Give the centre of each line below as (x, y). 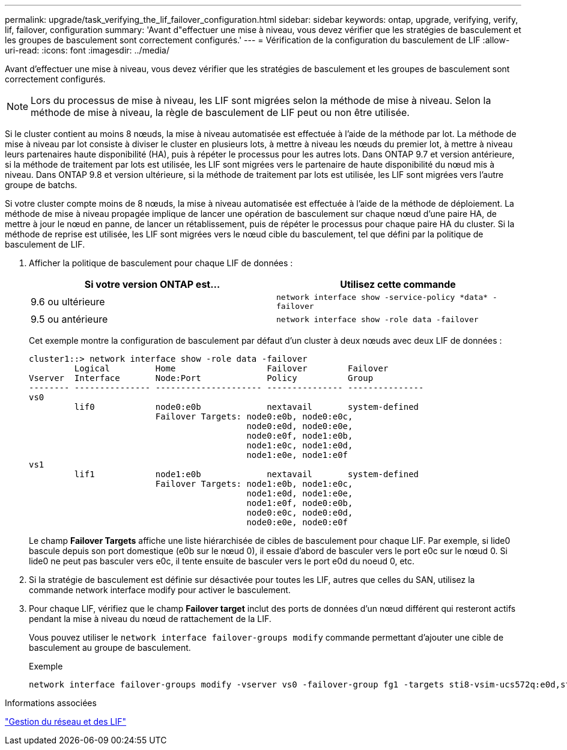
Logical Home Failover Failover (231, 368)
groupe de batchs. (41, 185)
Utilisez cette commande (398, 284)
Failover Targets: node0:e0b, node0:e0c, (254, 416)
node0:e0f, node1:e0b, (300, 436)
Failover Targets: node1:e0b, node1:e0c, (254, 484)
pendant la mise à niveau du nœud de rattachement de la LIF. (150, 619)
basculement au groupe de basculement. (110, 648)
